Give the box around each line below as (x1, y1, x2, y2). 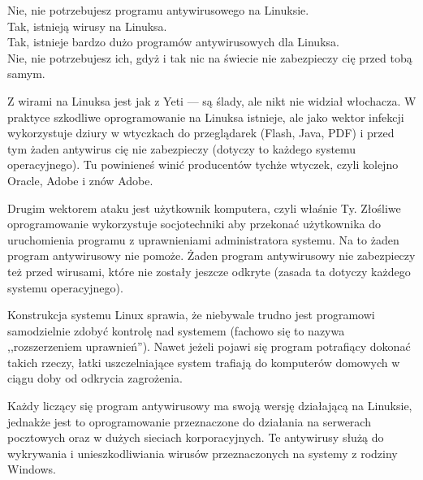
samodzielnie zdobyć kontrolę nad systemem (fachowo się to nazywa (7, 322, 345, 339)
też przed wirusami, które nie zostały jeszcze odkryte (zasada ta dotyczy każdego (7, 262, 411, 279)
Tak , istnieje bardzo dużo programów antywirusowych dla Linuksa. (7, 33, 339, 50)
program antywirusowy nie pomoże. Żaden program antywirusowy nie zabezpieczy (7, 247, 416, 264)
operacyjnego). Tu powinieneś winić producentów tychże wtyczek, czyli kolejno (7, 156, 399, 173)
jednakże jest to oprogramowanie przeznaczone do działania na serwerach (7, 413, 371, 430)
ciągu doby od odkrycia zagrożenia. (7, 370, 183, 387)
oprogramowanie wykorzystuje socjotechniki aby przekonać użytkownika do (7, 215, 381, 232)
